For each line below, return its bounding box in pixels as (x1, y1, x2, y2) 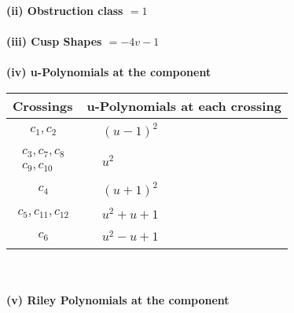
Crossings (13, 96, 73, 115)
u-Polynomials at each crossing (86, 96, 281, 115)
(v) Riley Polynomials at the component (6, 292, 230, 307)
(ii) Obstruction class (6, 2, 123, 18)
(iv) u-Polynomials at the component (6, 64, 211, 80)
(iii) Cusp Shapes (6, 33, 102, 50)
